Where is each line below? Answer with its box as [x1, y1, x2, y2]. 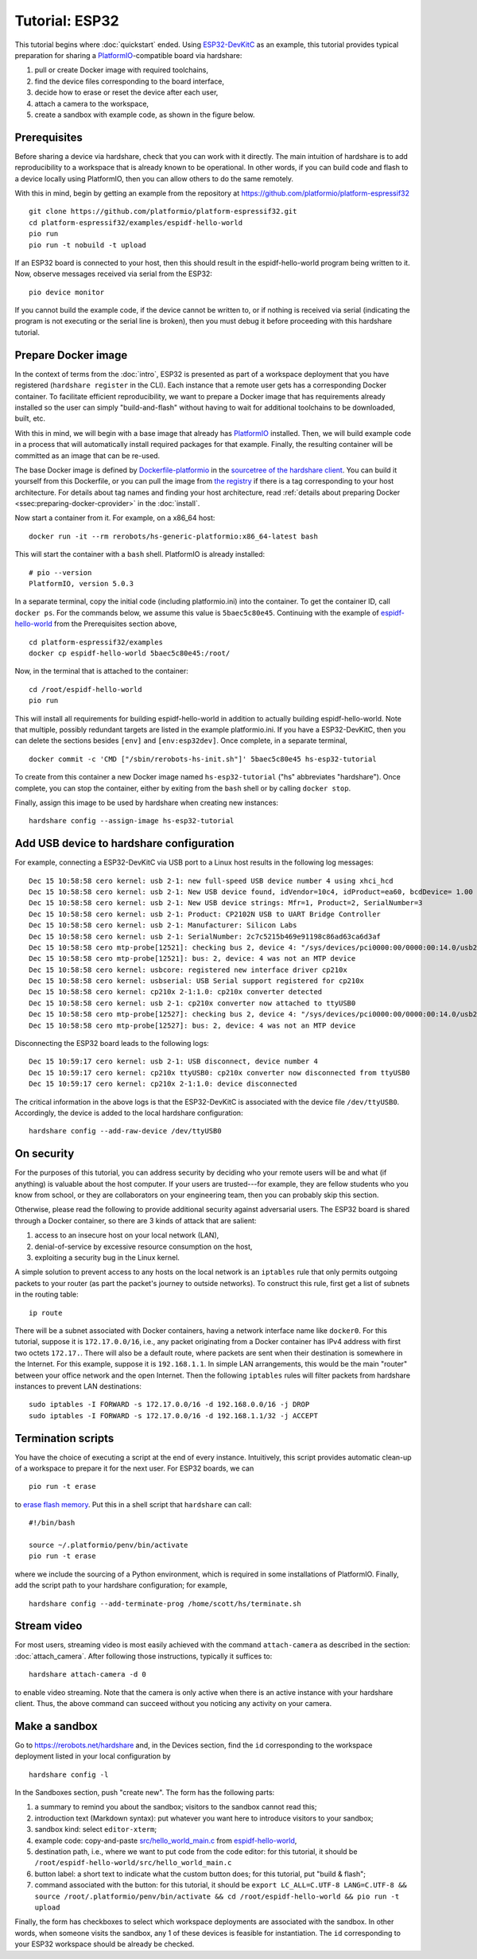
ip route [29, 1308, 63, 1317]
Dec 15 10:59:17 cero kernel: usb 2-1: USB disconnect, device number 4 [29, 1057, 318, 1066]
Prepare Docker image [14, 348, 128, 362]
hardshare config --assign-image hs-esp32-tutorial [29, 816, 235, 826]
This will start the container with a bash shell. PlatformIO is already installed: [14, 550, 266, 559]
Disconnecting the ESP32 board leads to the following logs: [14, 1039, 210, 1048]
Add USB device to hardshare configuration [14, 837, 235, 850]
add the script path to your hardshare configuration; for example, [14, 1580, 228, 1590]
